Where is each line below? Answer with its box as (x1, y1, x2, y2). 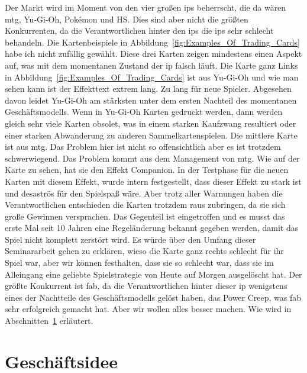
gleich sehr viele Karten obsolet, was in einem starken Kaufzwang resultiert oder (5, 117, 296, 129)
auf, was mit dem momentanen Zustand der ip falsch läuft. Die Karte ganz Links (5, 59, 298, 71)
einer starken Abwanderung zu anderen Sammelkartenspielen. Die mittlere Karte (5, 128, 298, 141)
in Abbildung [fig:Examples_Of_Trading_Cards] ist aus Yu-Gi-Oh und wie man (5, 70, 299, 83)
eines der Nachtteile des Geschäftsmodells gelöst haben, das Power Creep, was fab (5, 291, 302, 303)
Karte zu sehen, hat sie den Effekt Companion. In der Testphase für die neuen (5, 163, 289, 176)
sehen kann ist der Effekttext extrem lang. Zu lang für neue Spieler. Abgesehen (5, 82, 292, 95)
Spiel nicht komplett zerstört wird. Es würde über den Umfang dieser (5, 233, 256, 245)
